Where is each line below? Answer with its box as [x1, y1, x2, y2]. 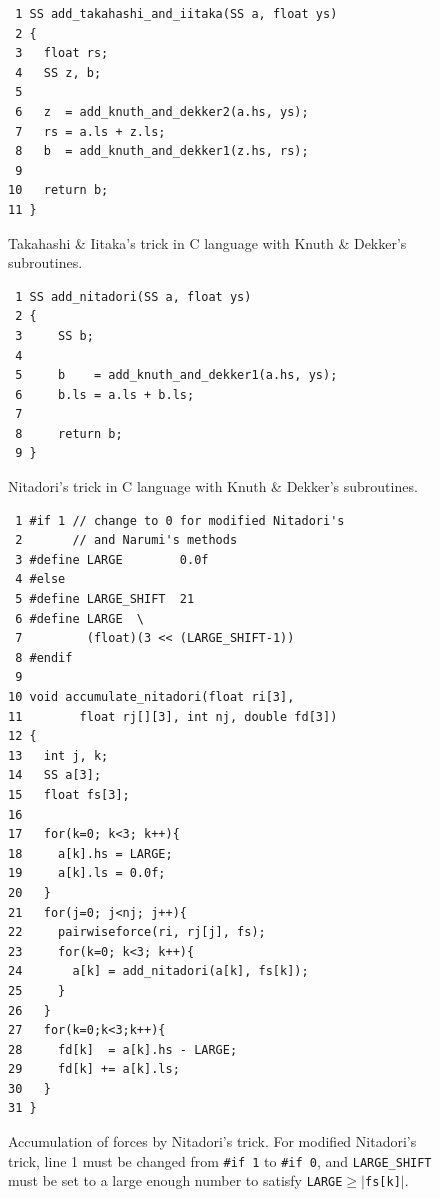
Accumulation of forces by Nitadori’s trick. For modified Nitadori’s [8, 1131, 417, 1152]
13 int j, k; [8, 748, 109, 763]
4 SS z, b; [15, 65, 102, 80]
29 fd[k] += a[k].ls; [8, 1062, 180, 1077]
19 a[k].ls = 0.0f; [8, 866, 166, 881]
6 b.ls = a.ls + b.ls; [15, 387, 195, 402]
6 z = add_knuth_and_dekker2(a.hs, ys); [15, 104, 309, 119]
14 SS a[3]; [8, 768, 102, 783]
